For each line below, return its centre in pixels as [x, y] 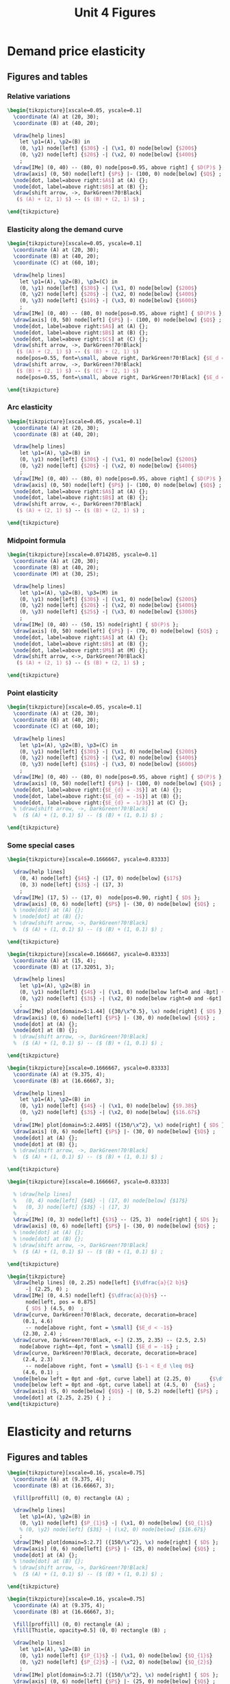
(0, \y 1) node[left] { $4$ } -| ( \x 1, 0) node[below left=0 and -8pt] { [122, 992]
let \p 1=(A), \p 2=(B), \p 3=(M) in [68, 593]
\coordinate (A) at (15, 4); [55, 960]
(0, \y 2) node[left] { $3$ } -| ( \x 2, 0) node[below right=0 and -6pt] [121, 999]
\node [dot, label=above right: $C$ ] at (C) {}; [81, 339]
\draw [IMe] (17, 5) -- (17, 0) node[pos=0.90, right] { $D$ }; [107, 898]
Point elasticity [33, 693]
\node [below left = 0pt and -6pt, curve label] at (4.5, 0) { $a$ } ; [114, 1385]
